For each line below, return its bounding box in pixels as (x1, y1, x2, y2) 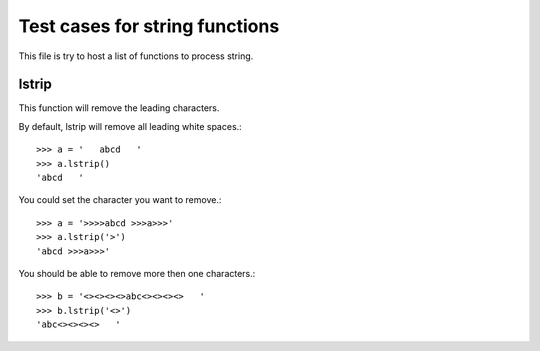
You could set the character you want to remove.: (18, 194, 222, 206)
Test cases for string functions (18, 15, 280, 37)
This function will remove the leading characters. (18, 102, 220, 114)
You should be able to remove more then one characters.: (18, 267, 256, 279)
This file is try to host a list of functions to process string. (18, 50, 254, 62)
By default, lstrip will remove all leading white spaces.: (18, 120, 242, 132)
